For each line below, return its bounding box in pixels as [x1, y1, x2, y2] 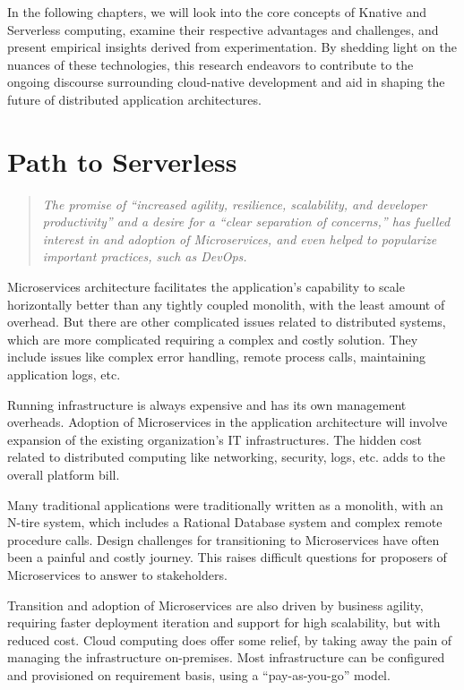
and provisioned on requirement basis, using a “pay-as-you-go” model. [7, 665, 391, 684]
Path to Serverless [7, 142, 237, 179]
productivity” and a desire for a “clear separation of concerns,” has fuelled [42, 212, 451, 231]
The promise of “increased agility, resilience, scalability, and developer [42, 194, 427, 213]
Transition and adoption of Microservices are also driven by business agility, [7, 595, 424, 614]
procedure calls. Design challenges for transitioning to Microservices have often [7, 530, 440, 549]
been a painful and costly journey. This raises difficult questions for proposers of [7, 548, 447, 566]
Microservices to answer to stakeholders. [7, 565, 228, 584]
